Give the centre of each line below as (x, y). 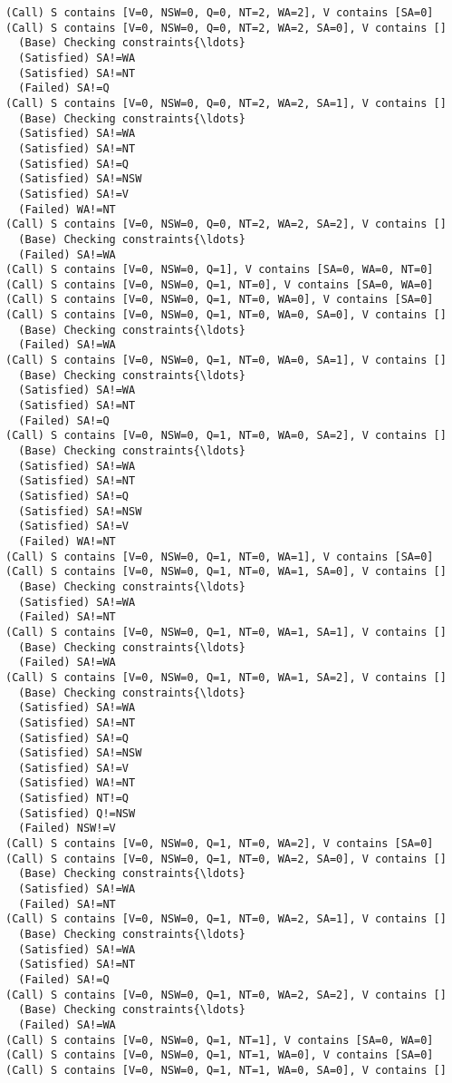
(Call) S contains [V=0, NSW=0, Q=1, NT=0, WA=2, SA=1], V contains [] (226, 919)
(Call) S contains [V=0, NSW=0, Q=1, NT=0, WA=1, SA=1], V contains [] (226, 632)
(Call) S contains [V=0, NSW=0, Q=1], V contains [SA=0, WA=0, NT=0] (220, 270)
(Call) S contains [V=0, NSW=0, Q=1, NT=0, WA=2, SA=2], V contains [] (226, 995)
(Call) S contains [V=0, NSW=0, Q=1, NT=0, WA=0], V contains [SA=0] (220, 300)
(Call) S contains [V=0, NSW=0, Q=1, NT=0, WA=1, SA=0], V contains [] (226, 572)
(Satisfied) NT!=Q (74, 799)
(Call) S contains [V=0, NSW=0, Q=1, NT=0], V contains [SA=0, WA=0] (220, 284)
